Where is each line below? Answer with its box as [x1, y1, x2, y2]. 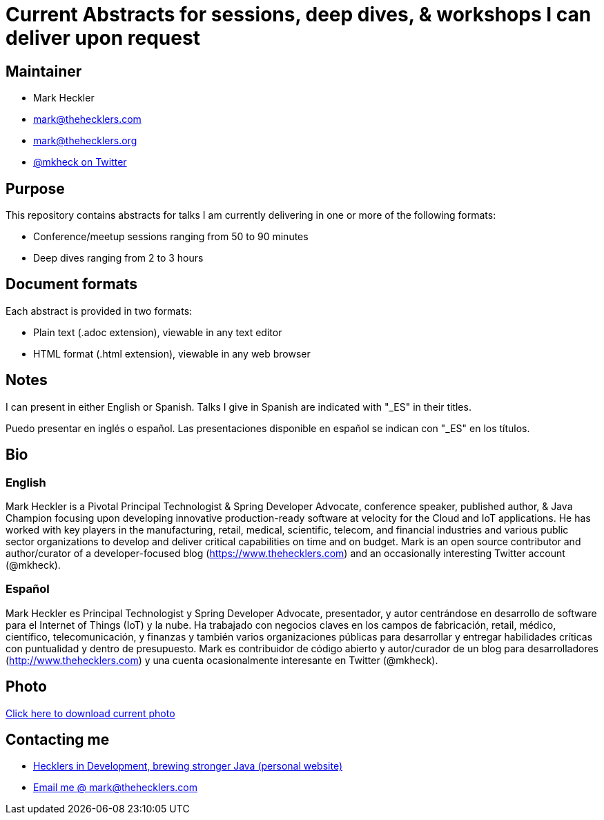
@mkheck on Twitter [33, 156, 127, 168]
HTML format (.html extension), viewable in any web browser [33, 347, 311, 360]
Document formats [6, 275, 138, 293]
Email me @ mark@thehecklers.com [33, 781, 197, 794]
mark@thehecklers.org [33, 135, 137, 147]
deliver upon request [6, 26, 200, 50]
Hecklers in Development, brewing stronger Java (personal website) [33, 760, 343, 772]
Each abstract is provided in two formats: [6, 304, 193, 317]
